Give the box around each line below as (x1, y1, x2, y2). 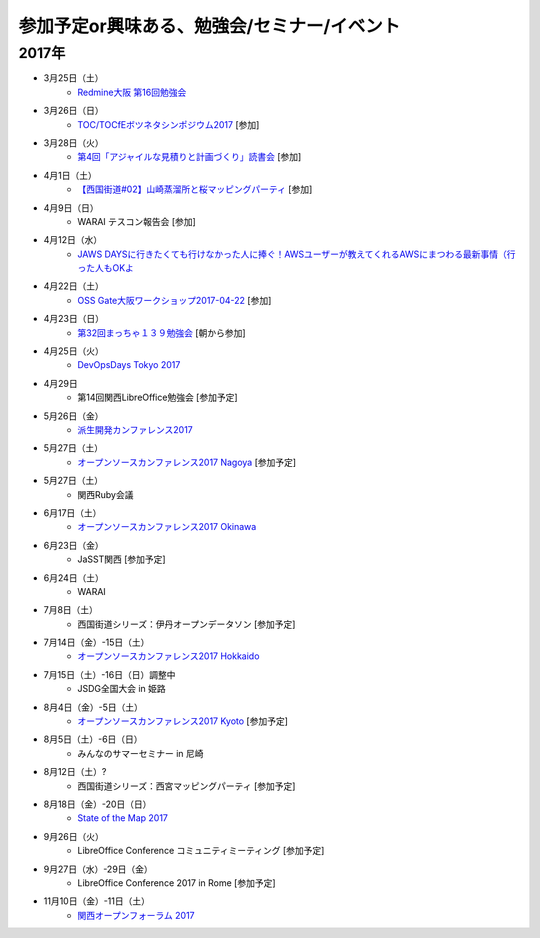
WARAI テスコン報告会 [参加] (77, 215, 197, 227)
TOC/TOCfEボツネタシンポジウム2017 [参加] (77, 118, 260, 130)
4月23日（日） (43, 313, 105, 325)
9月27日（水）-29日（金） (43, 863, 154, 875)
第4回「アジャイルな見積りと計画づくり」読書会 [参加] (77, 151, 302, 163)
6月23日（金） (43, 539, 104, 551)
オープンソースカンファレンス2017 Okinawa (77, 521, 257, 533)
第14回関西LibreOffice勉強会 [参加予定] (77, 391, 239, 404)
